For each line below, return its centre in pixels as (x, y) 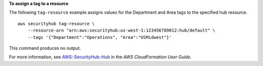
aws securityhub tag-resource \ (56, 24)
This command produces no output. (45, 48)
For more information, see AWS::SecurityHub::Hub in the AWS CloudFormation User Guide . (100, 57)
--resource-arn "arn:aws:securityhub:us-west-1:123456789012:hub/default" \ (122, 31)
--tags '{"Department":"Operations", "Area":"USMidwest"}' (100, 37)
